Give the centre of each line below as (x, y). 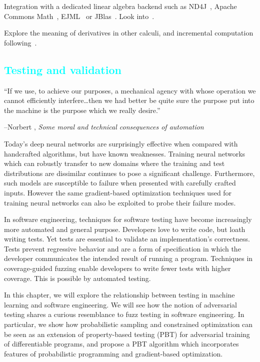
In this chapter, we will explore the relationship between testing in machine (119, 295)
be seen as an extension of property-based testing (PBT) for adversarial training (127, 334)
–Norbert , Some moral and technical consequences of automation (104, 127)
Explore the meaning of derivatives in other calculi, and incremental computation (129, 33)
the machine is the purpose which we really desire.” (82, 110)
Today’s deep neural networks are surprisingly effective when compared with (121, 143)
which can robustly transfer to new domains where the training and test (114, 163)
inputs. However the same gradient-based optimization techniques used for (118, 192)
